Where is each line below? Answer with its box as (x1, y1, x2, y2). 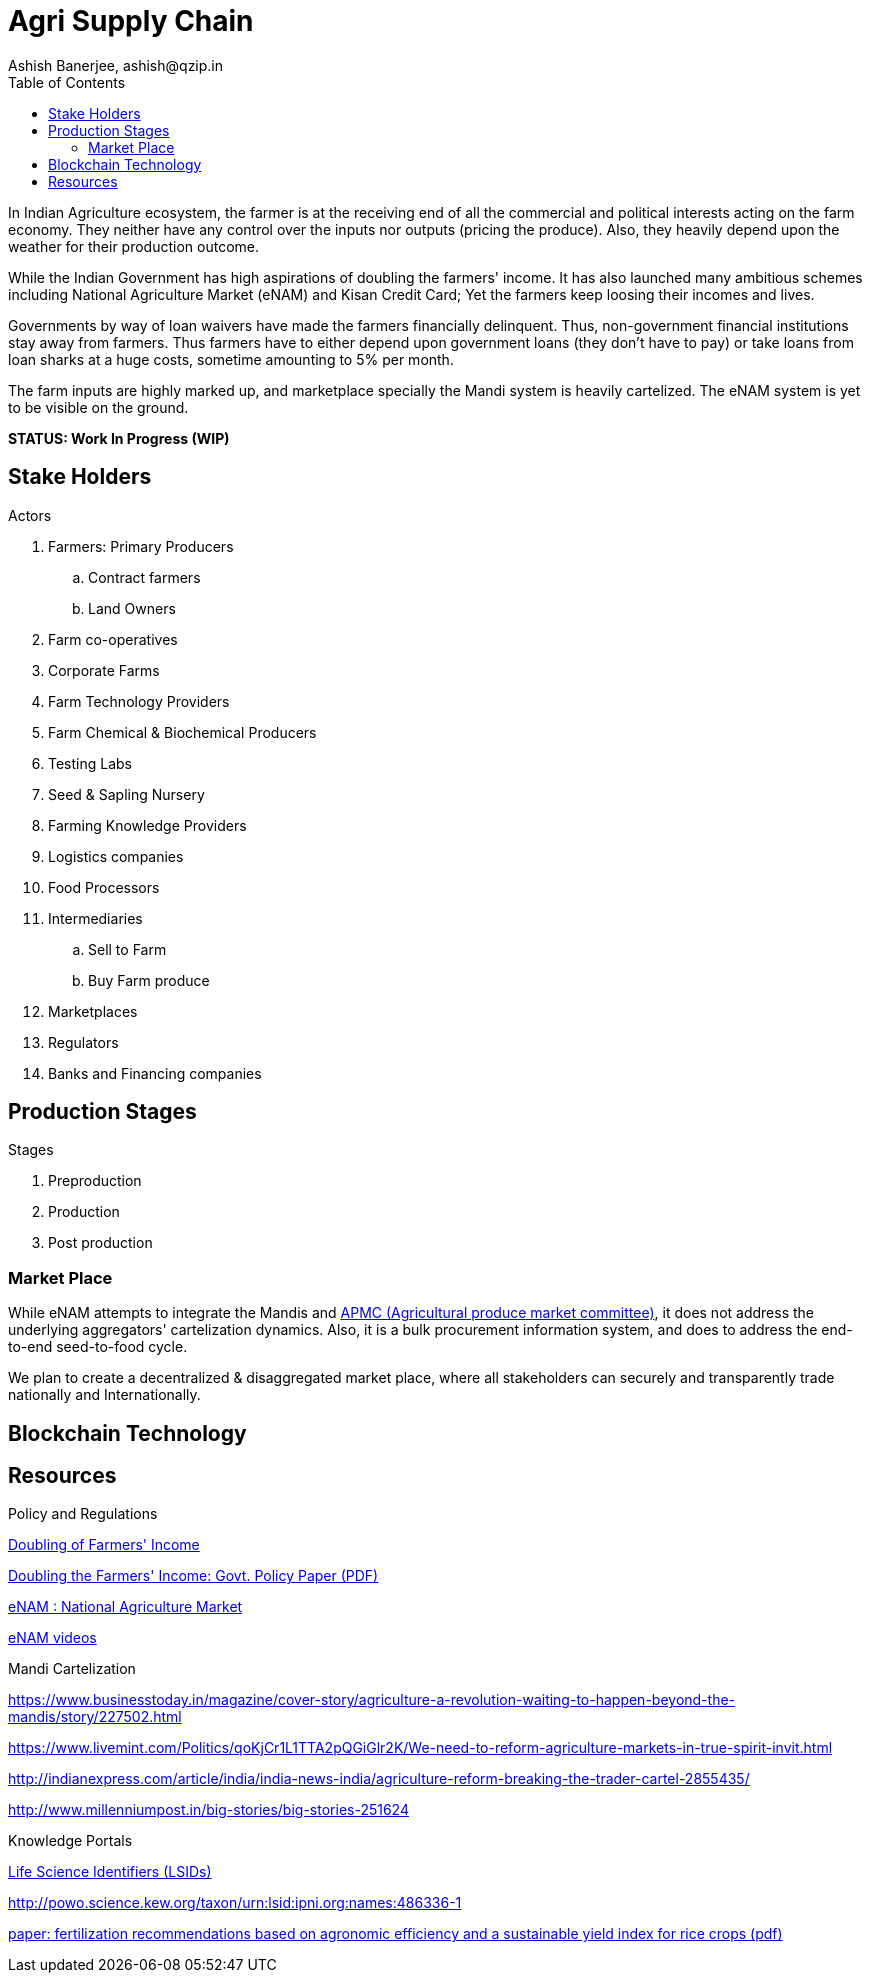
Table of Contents (8, 73, 126, 91)
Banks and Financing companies (48, 1064, 262, 1082)
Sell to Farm (88, 940, 167, 958)
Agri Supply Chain (8, 4, 254, 38)
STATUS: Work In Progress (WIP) (8, 429, 230, 447)
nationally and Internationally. (8, 1386, 201, 1404)
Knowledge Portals (8, 1832, 133, 1850)
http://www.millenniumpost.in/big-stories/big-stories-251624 (8, 1801, 409, 1819)
